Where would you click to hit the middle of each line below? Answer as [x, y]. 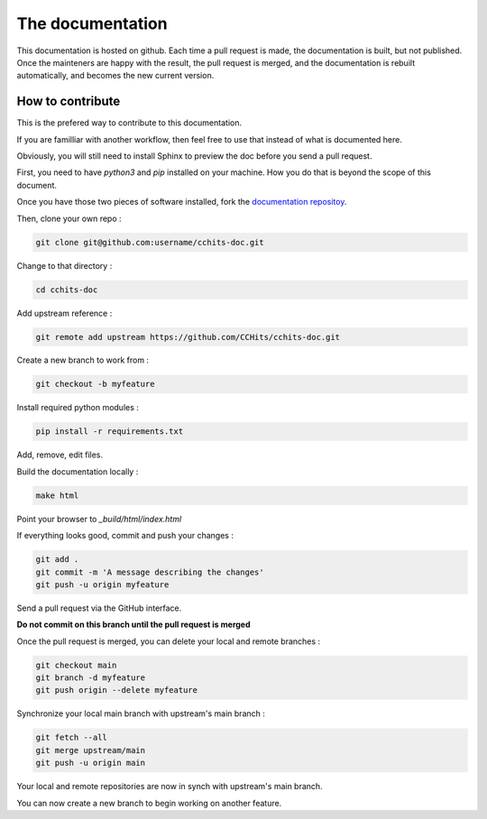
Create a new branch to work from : [83, 360]
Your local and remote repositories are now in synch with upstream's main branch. [170, 787]
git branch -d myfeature [91, 678]
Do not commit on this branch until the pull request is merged [133, 625]
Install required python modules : [78, 408]
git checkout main [76, 665]
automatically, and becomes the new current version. [115, 76]
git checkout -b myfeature [95, 384]
